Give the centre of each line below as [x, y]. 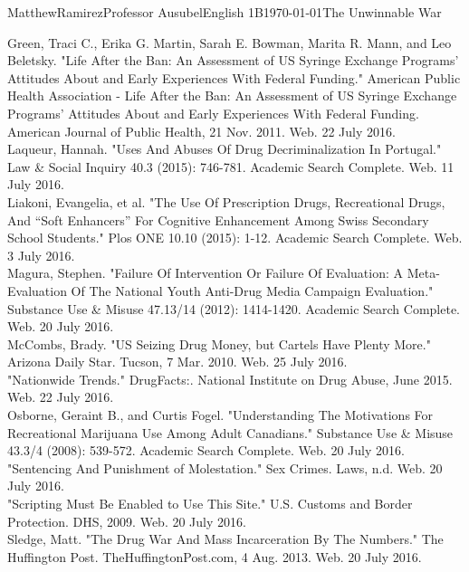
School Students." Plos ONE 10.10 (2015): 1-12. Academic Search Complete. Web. [235, 238]
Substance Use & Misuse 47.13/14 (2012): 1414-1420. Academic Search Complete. [234, 308]
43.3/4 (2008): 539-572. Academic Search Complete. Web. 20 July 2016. [206, 450]
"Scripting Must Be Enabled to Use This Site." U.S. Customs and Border [210, 504]
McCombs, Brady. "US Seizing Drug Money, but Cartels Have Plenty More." [219, 343]
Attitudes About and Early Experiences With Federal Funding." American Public [234, 77]
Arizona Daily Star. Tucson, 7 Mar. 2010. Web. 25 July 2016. [177, 362]
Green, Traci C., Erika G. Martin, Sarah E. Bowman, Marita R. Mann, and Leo [230, 42]
